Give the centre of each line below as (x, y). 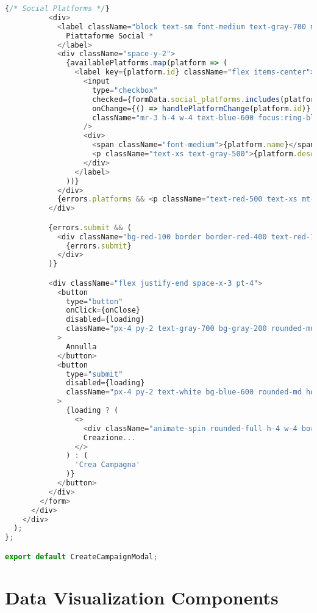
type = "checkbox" (125, 90)
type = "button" (94, 301)
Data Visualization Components (142, 597)
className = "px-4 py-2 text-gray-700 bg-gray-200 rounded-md (191, 329)
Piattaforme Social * (110, 36)
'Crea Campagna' (107, 465)
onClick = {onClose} (103, 310)
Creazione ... (109, 437)
